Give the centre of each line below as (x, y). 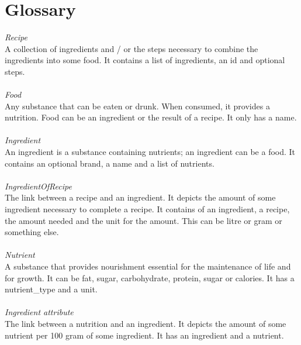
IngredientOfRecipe (38, 186)
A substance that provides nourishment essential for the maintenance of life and (148, 266)
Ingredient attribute (39, 312)
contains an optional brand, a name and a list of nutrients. (110, 163)
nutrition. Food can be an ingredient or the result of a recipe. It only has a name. (151, 117)
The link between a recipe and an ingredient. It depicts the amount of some (140, 197)
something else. (32, 232)
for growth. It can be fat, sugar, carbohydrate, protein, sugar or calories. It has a (150, 277)
